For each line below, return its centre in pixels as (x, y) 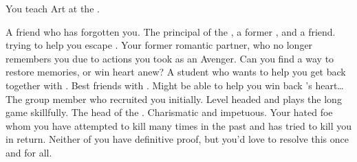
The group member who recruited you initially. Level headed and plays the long (174, 99)
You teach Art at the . (53, 8)
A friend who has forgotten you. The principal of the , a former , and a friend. (171, 31)
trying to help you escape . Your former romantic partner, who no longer (159, 45)
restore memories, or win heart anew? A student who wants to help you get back (176, 72)
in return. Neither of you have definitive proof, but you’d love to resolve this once (177, 139)
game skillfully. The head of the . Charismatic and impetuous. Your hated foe (169, 112)
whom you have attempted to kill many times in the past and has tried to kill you (179, 125)
